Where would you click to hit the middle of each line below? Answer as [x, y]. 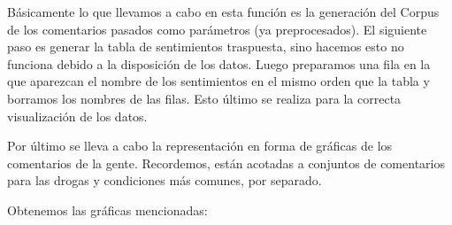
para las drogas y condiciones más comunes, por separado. [165, 180]
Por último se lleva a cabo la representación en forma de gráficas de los [200, 146]
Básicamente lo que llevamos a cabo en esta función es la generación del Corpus [223, 12]
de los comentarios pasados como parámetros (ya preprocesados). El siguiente [217, 29]
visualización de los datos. [77, 116]
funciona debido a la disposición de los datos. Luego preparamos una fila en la [219, 63]
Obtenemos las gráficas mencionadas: [107, 209]
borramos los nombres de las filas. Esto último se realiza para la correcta [204, 98]
